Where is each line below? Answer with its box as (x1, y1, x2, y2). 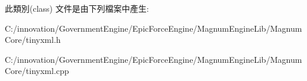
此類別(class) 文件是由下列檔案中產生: (5, 2, 149, 14)
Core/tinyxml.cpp (5, 65, 69, 77)
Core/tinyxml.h (5, 33, 61, 46)
